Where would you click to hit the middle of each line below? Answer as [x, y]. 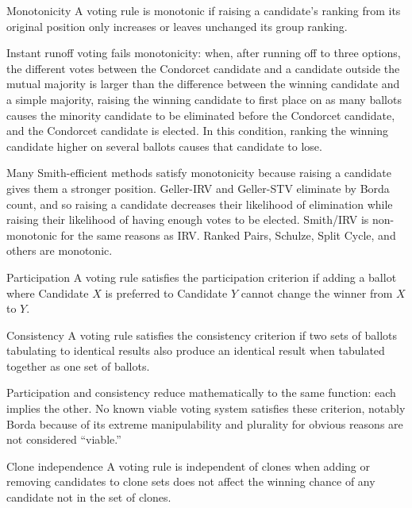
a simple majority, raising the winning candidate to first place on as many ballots [204, 99]
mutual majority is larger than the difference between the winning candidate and [203, 84]
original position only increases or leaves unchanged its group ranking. [177, 26]
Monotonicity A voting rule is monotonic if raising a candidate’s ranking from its [204, 10]
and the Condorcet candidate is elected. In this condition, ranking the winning [197, 131]
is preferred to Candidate [166, 292]
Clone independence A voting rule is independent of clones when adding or [188, 466]
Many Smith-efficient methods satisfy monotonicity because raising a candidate [199, 173]
